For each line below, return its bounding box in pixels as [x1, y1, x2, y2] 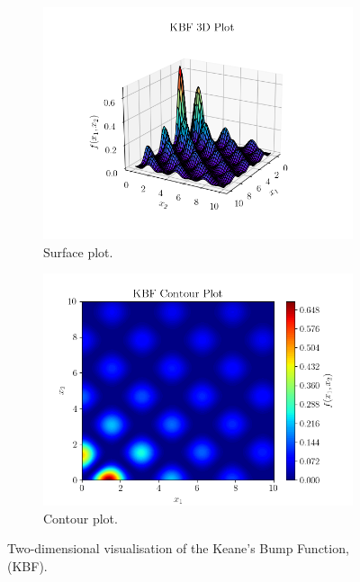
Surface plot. [43, 242, 113, 261]
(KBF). [7, 556, 48, 575]
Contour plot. [43, 508, 118, 527]
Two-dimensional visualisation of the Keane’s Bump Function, [7, 539, 349, 558]
